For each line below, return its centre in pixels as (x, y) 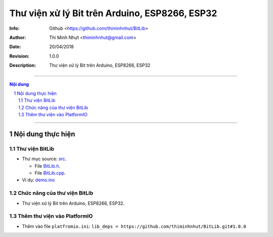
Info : (14, 28)
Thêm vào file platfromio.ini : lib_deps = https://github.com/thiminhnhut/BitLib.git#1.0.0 (134, 226)
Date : (15, 47)
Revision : (19, 56)
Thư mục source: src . (44, 159)
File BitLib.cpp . (50, 173)
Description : (23, 65)
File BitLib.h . (48, 166)
